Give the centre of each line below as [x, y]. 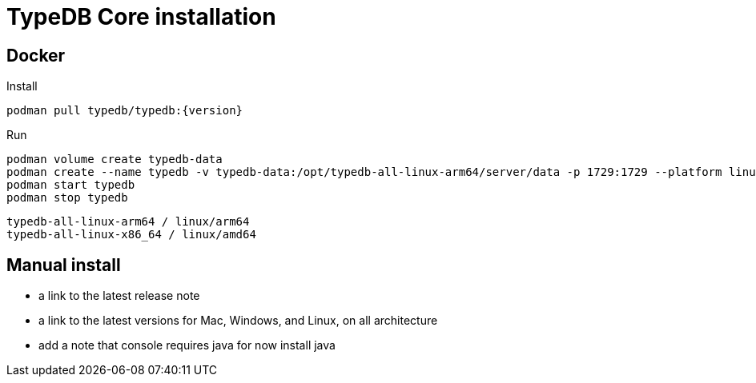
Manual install [64, 265]
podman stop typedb [67, 198]
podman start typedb [71, 185]
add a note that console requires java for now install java [187, 345]
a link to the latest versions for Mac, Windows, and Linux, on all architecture [238, 321]
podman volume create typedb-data [115, 160]
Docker [36, 55]
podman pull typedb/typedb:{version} [125, 111]
